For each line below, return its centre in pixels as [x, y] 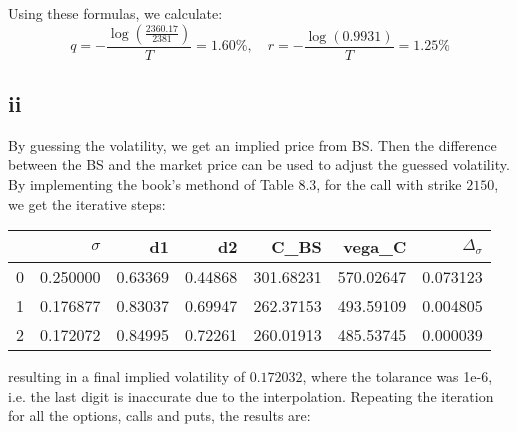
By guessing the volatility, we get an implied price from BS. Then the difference [252, 144]
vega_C [375, 247]
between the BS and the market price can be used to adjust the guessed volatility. [259, 164]
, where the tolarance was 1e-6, [397, 376]
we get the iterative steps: [87, 203]
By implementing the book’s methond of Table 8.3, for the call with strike [235, 184]
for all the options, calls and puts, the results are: [159, 415]
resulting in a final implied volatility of [126, 376]
